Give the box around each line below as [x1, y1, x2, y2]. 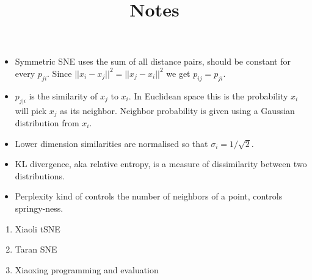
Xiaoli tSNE [15, 222, 60, 235]
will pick [15, 104, 47, 117]
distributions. [15, 169, 65, 182]
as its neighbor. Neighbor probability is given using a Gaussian [60, 104, 295, 117]
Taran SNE [15, 243, 57, 256]
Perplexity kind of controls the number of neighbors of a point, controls [15, 190, 283, 203]
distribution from [15, 117, 79, 129]
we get [166, 66, 190, 79]
